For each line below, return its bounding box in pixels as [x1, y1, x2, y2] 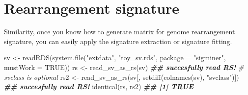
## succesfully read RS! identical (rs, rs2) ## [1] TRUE [4, 81, 193, 92]
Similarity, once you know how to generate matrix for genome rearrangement [4, 26, 235, 37]
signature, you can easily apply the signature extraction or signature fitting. [4, 36, 232, 46]
